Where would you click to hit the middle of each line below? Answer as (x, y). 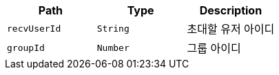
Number (113, 47)
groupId (26, 47)
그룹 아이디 (214, 48)
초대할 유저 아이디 (231, 29)
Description (231, 10)
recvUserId (34, 28)
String (113, 28)
